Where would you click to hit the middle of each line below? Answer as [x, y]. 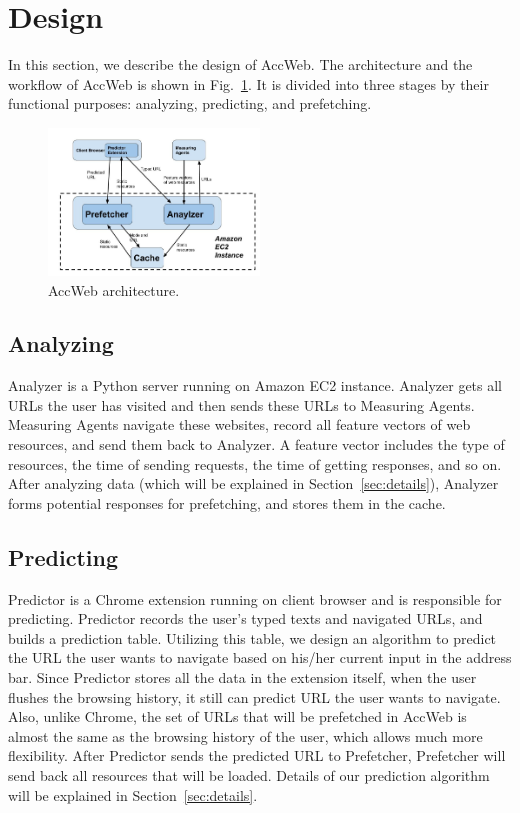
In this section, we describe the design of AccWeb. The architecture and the [240, 64]
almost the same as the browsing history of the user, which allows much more [245, 735]
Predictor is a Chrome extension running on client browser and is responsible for [255, 598]
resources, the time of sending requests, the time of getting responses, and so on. [255, 463]
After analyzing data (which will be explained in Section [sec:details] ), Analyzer [253, 483]
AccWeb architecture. [114, 289]
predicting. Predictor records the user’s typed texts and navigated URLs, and [245, 618]
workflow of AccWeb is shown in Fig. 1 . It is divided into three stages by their [248, 83]
